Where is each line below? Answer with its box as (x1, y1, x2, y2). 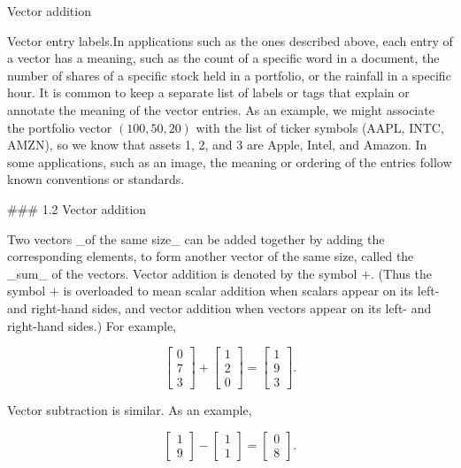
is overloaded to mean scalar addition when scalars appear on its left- (63, 281, 440, 300)
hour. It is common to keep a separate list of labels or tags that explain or (7, 83, 410, 102)
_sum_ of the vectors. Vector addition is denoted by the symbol (7, 264, 357, 282)
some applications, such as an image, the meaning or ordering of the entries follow (7, 152, 452, 171)
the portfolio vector (7, 118, 112, 136)
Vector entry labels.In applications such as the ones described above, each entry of (7, 31, 453, 50)
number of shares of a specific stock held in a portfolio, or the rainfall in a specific (7, 65, 451, 84)
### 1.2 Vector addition (7, 199, 147, 218)
